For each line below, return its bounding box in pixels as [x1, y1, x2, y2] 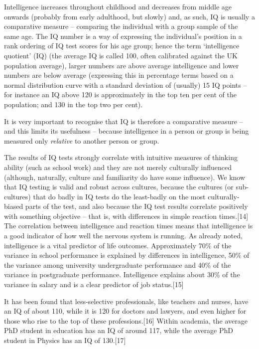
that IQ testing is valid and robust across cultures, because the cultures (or [4, 181, 234, 192]
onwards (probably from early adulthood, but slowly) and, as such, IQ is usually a [4, 11, 255, 21]
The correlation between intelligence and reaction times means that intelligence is [4, 220, 253, 231]
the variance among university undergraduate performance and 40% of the [4, 259, 231, 270]
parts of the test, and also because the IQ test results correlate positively [25, 201, 248, 211]
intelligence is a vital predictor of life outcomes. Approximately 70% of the [4, 240, 232, 250]
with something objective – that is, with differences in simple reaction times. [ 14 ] [4, 210, 249, 221]
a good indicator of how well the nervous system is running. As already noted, [4, 230, 243, 241]
